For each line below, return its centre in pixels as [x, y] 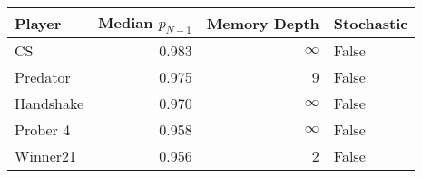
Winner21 [46, 156]
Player [38, 23]
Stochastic [371, 23]
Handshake [49, 104]
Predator [43, 77]
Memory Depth [263, 23]
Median [126, 22]
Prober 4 [43, 130]
